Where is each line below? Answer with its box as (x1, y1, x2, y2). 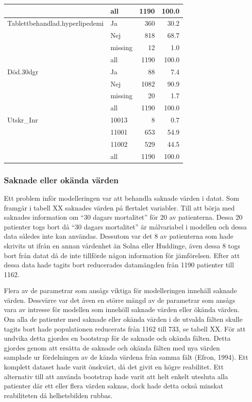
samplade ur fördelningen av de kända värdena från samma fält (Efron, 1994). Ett (4, 352, 249, 362)
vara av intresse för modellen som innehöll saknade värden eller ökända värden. (4, 304, 240, 315)
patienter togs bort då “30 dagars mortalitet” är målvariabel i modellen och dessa (4, 221, 247, 231)
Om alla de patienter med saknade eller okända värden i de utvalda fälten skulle (4, 314, 243, 324)
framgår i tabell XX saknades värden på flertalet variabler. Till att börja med (4, 202, 235, 212)
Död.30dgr (7, 66, 39, 76)
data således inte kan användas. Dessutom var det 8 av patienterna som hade (4, 231, 234, 241)
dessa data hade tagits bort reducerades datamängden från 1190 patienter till (4, 260, 234, 270)
